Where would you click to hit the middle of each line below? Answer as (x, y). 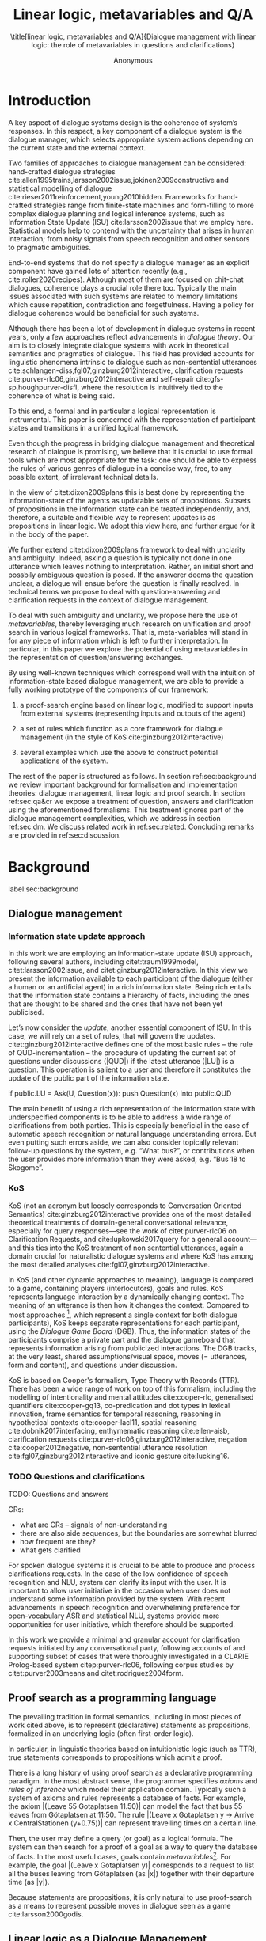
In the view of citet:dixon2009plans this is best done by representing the (126, 492)
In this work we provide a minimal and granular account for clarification (124, 1639)
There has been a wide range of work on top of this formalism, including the (132, 1389)
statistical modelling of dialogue (60, 188)
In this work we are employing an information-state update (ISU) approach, (131, 953)
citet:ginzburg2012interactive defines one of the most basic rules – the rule (131, 1045)
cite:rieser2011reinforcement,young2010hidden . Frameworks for (113, 196)
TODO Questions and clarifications (76, 1476)
